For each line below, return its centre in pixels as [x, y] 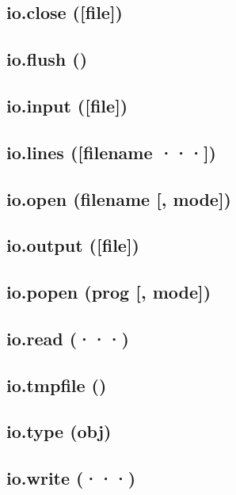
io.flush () [47, 59]
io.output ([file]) [73, 245]
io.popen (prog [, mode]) [109, 292]
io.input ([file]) [67, 105]
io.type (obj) [59, 431]
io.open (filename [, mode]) [119, 198]
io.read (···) [68, 338]
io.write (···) [71, 478]
